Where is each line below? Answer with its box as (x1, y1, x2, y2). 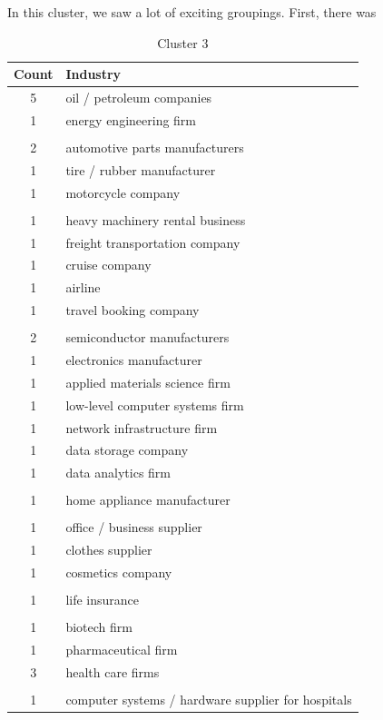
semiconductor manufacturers (65, 328, 230, 347)
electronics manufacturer (65, 350, 202, 370)
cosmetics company (65, 563, 172, 582)
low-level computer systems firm (65, 395, 244, 414)
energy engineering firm (65, 110, 197, 129)
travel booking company (65, 301, 200, 320)
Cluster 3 (157, 33, 209, 52)
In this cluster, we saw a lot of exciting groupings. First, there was (7, 3, 377, 21)
